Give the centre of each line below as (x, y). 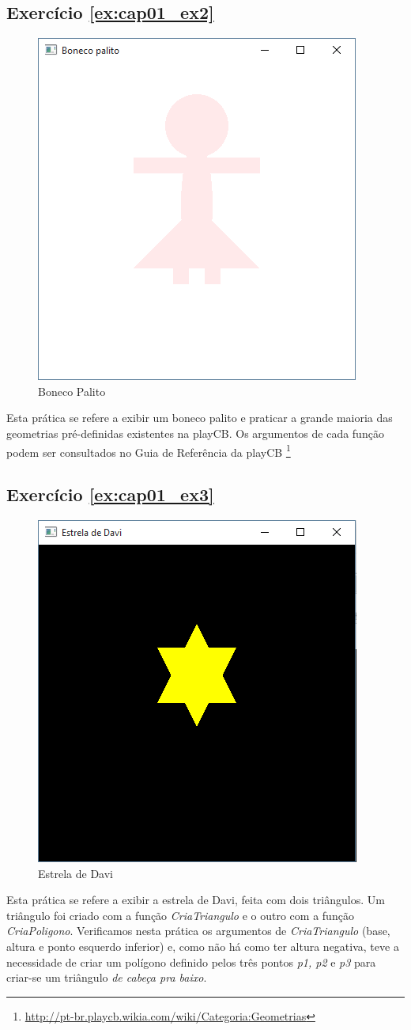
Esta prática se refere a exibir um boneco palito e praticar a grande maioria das (200, 418)
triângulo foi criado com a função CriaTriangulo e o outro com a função (180, 915)
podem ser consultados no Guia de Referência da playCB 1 (149, 450)
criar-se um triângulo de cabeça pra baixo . (107, 977)
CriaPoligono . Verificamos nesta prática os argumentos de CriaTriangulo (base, (198, 931)
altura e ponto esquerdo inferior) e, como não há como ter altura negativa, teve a (203, 946)
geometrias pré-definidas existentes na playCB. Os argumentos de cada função (195, 433)
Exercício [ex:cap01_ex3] (110, 494)
